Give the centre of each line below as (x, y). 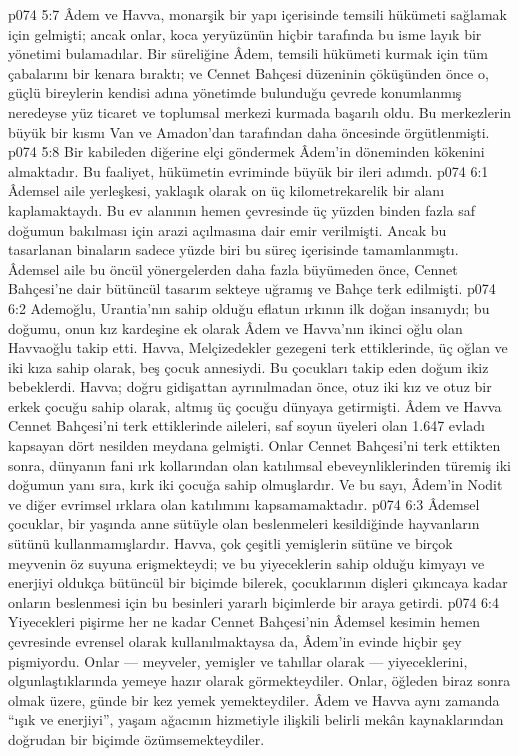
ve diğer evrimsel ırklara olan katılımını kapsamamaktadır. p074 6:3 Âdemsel (244, 503)
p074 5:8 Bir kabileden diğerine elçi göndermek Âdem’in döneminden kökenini (246, 151)
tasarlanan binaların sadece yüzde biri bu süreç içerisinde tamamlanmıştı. (233, 249)
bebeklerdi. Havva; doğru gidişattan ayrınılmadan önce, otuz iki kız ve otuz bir (250, 386)
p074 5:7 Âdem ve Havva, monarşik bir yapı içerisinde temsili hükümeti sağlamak (257, 14)
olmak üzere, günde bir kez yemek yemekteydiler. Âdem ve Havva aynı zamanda (254, 699)
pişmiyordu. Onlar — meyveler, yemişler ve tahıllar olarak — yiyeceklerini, (238, 660)
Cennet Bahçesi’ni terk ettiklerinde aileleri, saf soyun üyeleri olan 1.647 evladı (246, 425)
